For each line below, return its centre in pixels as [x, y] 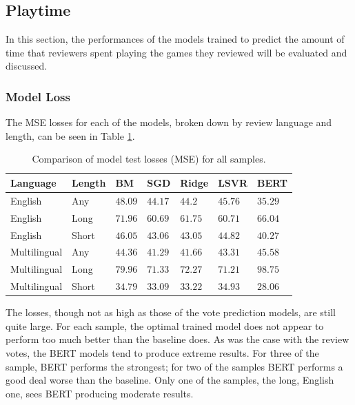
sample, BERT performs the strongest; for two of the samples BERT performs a [174, 366]
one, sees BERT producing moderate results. [100, 393]
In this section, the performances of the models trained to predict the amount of [175, 39]
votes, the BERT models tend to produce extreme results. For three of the [162, 352]
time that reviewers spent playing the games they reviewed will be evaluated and [176, 52]
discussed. [27, 66]
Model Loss [38, 96]
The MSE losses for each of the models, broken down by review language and [169, 122]
